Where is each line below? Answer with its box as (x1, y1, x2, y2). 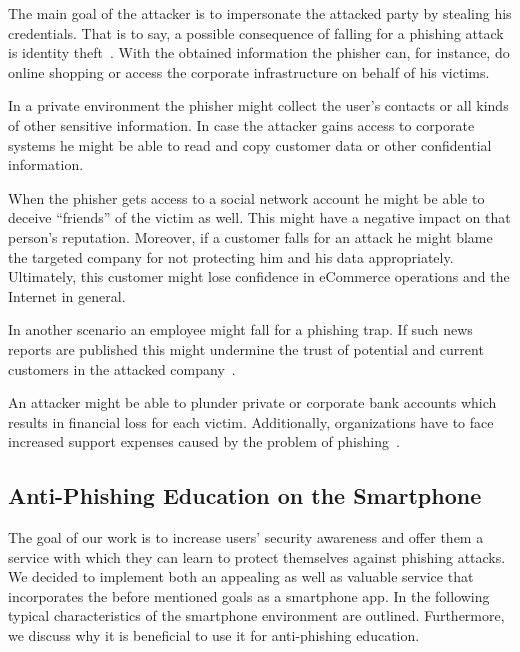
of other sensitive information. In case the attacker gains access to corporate (8, 114, 475, 135)
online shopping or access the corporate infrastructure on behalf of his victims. (8, 61, 490, 82)
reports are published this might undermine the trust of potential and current (8, 338, 484, 359)
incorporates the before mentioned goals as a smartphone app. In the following (8, 585, 490, 606)
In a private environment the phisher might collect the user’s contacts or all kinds (8, 95, 509, 116)
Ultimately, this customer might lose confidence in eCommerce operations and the (8, 266, 510, 287)
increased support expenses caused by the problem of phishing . (8, 431, 400, 452)
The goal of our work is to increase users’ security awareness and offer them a (8, 527, 484, 548)
